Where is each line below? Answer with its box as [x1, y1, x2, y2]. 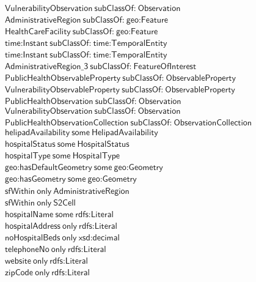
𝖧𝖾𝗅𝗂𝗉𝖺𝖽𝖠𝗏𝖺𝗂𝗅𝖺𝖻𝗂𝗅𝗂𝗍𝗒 [91, 128, 158, 138]
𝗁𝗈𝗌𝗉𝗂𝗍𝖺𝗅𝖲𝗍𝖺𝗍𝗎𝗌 [5, 140, 56, 149]
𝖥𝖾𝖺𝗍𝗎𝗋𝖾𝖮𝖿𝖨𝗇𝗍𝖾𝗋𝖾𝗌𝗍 [133, 62, 197, 72]
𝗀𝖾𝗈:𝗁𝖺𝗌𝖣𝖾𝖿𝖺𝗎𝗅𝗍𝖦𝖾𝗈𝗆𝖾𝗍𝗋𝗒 [5, 163, 92, 173]
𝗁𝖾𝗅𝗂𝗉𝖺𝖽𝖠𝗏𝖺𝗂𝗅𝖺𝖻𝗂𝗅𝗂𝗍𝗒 [5, 128, 70, 138]
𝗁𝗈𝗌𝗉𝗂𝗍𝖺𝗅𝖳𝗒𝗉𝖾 [5, 152, 51, 161]
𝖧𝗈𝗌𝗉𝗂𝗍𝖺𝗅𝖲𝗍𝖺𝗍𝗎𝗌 [77, 140, 130, 149]
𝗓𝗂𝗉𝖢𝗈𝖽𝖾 [5, 268, 34, 277]
